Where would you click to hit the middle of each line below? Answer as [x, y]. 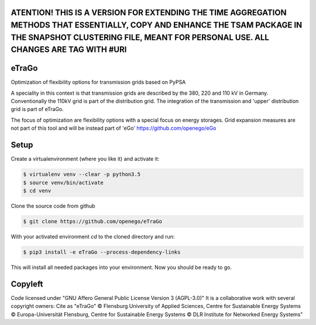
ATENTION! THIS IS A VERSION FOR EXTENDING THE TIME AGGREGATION [149, 13]
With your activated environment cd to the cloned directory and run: [93, 236]
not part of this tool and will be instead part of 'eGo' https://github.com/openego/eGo [114, 128]
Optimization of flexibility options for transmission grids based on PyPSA [98, 82]
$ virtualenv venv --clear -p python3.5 [82, 174]
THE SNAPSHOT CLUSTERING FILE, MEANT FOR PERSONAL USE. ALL [140, 37]
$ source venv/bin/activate [63, 182]
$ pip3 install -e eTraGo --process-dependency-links [102, 252]
